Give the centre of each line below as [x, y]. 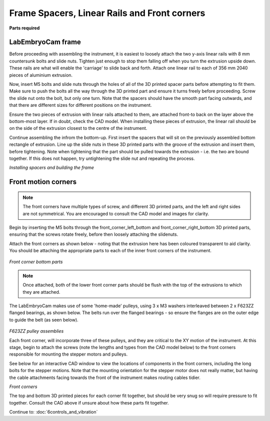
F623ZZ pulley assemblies [36, 331]
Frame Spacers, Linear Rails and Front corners [107, 13]
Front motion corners [43, 182]
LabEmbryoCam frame [45, 42]
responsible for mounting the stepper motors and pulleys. [68, 354]
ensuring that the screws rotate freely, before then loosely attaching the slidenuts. [94, 234]
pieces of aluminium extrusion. [41, 75]
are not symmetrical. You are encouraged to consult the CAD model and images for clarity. [116, 213]
